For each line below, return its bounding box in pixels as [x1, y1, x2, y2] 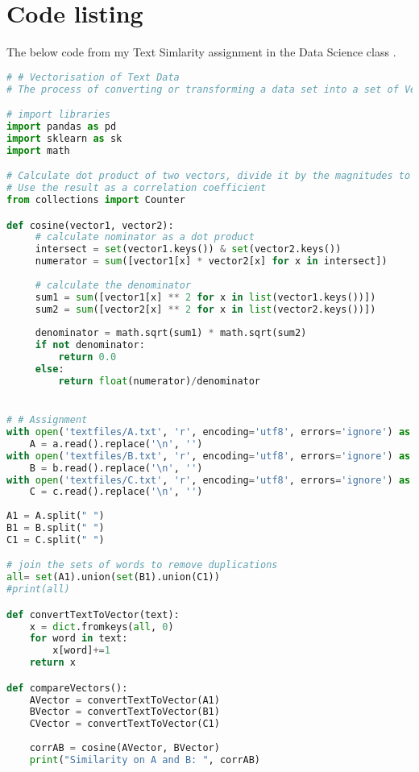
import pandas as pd [6, 121, 117, 132]
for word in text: [29, 633, 128, 645]
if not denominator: [35, 339, 145, 351]
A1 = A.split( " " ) [6, 510, 105, 522]
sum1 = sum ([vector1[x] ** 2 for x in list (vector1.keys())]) [35, 291, 376, 303]
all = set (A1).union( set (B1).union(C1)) [6, 571, 220, 583]
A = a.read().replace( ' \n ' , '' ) [29, 438, 203, 450]
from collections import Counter [6, 194, 185, 206]
